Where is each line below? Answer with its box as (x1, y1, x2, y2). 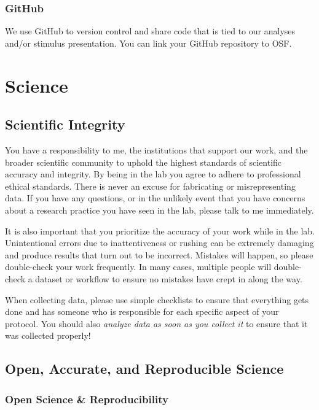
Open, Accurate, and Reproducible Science (5, 359, 284, 378)
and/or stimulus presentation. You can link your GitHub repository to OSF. (5, 36, 292, 49)
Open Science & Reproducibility (5, 391, 168, 406)
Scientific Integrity (5, 115, 125, 134)
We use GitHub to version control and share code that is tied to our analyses (5, 25, 296, 37)
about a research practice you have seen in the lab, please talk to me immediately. (5, 203, 314, 216)
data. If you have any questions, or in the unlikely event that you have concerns (5, 191, 305, 204)
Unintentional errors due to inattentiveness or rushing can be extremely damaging (5, 236, 314, 249)
